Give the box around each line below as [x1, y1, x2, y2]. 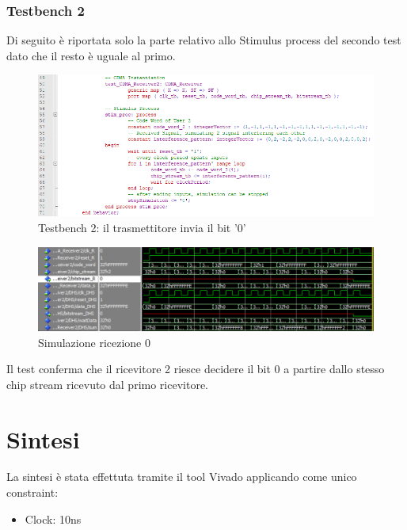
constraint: [6, 484, 59, 501]
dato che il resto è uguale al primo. [6, 47, 176, 63]
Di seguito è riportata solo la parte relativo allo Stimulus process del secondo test [6, 32, 401, 48]
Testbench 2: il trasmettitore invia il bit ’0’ [38, 219, 246, 235]
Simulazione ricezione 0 [38, 334, 150, 350]
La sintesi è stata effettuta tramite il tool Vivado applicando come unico [6, 468, 357, 485]
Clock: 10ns [25, 510, 82, 527]
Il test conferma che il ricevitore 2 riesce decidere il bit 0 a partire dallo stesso [6, 360, 385, 377]
